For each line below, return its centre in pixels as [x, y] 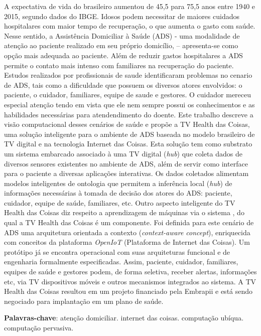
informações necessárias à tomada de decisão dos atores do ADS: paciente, [118, 193]
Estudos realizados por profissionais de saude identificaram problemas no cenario [128, 75]
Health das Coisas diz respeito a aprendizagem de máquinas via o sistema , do [124, 212]
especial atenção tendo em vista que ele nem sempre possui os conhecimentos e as [129, 104]
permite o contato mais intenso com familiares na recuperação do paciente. [119, 65]
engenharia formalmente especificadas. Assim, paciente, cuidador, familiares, [121, 262]
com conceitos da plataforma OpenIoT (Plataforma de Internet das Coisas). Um [127, 242]
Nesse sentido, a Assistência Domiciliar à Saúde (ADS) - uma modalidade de [122, 35]
